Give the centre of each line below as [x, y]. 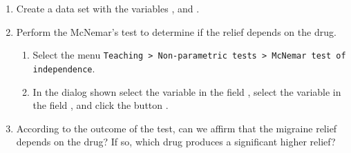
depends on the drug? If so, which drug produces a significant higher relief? [176, 142]
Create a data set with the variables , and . [108, 8]
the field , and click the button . [101, 105]
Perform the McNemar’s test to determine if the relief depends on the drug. [176, 31]
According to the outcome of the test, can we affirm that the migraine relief [177, 128]
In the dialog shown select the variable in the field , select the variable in [187, 91]
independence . [64, 68]
